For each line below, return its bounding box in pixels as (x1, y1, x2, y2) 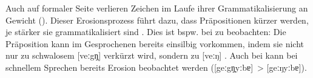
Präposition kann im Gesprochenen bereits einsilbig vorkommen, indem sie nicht (5, 37, 305, 50)
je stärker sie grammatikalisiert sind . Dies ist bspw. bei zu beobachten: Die (5, 25, 286, 38)
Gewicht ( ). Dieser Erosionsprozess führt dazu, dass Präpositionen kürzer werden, (5, 13, 309, 26)
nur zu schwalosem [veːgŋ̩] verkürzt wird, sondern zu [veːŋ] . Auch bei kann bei (5, 49, 298, 62)
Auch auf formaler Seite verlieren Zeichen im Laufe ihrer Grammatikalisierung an (5, 2, 308, 14)
